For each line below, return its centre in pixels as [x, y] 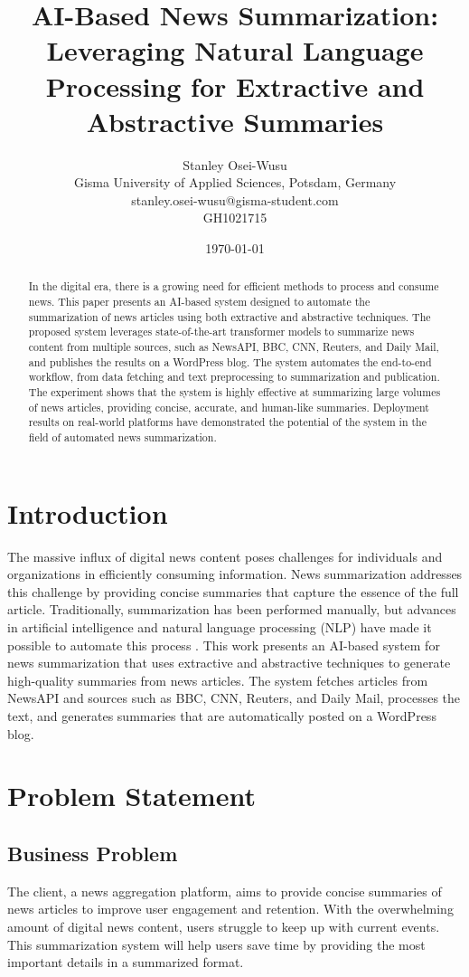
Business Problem [93, 853]
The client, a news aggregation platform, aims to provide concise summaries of [225, 891]
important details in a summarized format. [126, 962]
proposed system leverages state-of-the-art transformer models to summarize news [221, 332]
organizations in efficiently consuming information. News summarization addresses [235, 574]
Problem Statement [131, 796]
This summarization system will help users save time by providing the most [216, 944]
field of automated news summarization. [122, 437]
